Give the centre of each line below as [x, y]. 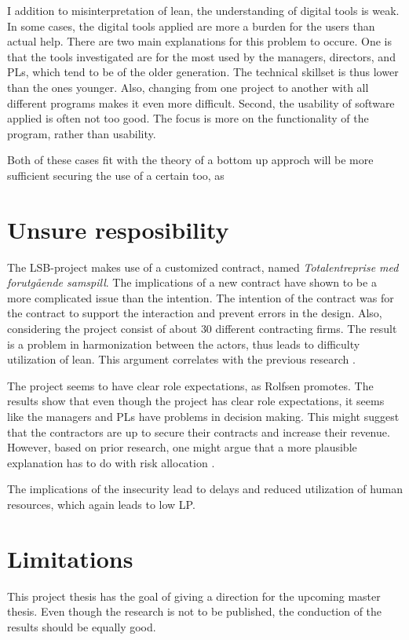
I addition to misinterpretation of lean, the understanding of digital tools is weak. [203, 10]
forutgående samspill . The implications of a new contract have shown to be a [192, 282]
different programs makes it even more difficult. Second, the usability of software [201, 102]
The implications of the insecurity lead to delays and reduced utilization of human [205, 489]
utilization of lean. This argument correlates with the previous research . [181, 359]
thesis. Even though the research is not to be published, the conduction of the [195, 611]
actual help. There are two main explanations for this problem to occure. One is [200, 41]
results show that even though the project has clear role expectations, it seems [196, 401]
